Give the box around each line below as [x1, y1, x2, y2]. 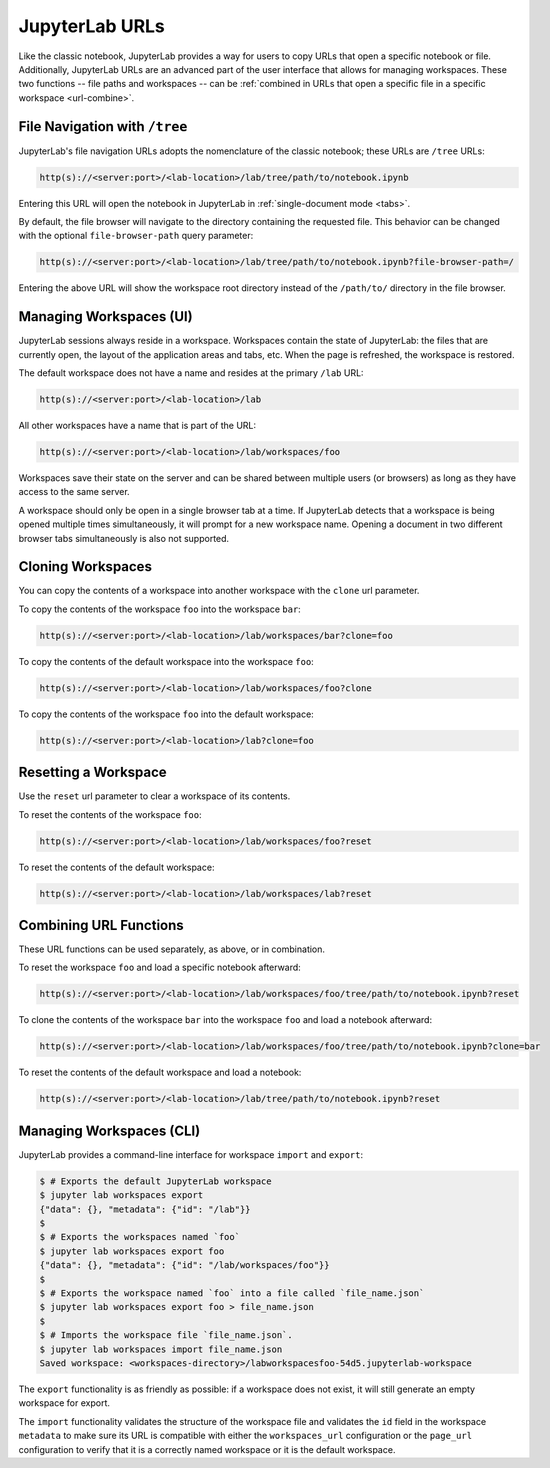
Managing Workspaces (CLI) [18, 1122, 201, 1139]
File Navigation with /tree [18, 118, 188, 135]
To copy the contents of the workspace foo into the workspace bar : [18, 603, 302, 615]
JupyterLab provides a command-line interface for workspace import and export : [18, 1148, 364, 1160]
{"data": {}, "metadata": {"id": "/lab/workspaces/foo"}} [39, 1260, 330, 1271]
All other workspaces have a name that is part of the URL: [18, 420, 257, 431]
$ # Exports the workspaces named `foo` [39, 1231, 240, 1243]
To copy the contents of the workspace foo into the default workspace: [18, 708, 314, 720]
